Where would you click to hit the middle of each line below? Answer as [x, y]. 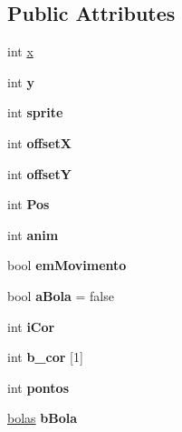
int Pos [29, 204]
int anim [33, 234]
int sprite [35, 112]
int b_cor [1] [45, 357]
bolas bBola [43, 418]
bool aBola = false [61, 295]
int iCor [31, 326]
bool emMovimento [67, 265]
